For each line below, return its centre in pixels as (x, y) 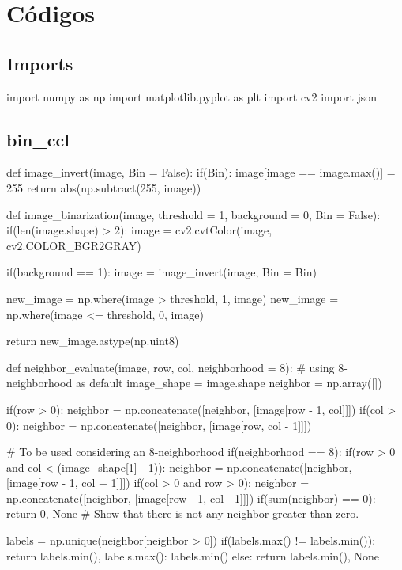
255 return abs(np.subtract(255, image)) (104, 187)
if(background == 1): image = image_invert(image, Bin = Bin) (162, 272)
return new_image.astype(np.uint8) (93, 341)
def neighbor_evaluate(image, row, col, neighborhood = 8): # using (171, 367)
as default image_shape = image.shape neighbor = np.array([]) (229, 383)
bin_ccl (38, 139)
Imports (40, 63)
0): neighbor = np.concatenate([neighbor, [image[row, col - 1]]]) (159, 425)
